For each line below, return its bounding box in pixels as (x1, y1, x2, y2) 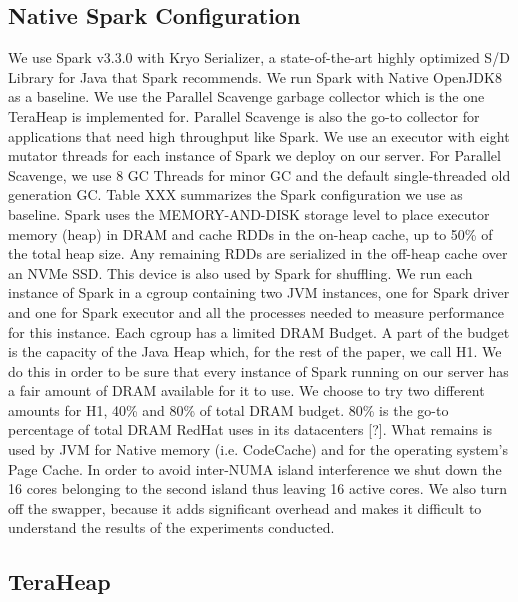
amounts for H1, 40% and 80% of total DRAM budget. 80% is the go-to (8, 399, 449, 420)
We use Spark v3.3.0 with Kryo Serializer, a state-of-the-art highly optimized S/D (8, 47, 510, 68)
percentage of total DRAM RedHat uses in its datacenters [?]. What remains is (8, 419, 493, 440)
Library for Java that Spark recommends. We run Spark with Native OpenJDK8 (8, 66, 502, 87)
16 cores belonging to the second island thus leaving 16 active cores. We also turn (8, 478, 508, 499)
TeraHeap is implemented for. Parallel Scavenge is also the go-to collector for (8, 105, 480, 126)
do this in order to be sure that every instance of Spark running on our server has (8, 360, 509, 381)
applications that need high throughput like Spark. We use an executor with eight (8, 125, 510, 146)
